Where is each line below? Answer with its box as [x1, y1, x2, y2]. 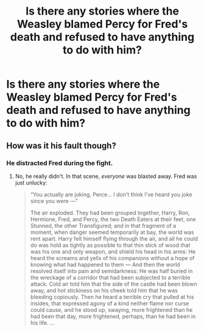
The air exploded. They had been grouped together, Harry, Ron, [30, 209, 190, 216]
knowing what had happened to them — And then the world [30, 261, 181, 268]
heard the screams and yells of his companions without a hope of [30, 254, 195, 261]
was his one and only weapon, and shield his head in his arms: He [30, 248, 196, 255]
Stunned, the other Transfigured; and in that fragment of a [30, 222, 177, 229]
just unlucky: [15, 178, 47, 186]
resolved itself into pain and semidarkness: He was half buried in [30, 267, 193, 275]
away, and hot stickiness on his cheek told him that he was [30, 286, 178, 294]
